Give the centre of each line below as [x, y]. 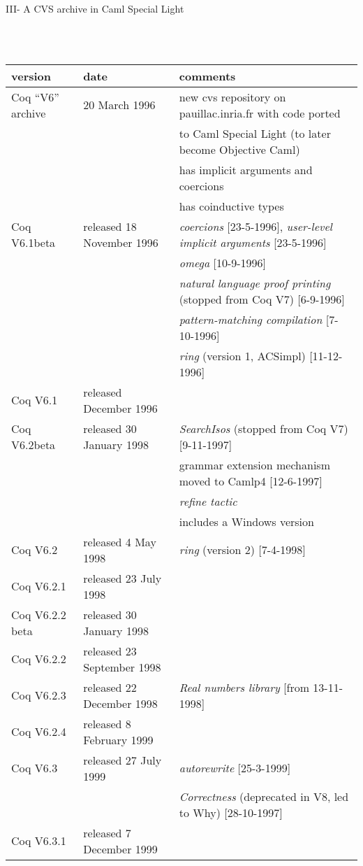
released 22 [110, 687]
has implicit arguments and [246, 169]
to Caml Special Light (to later [255, 133]
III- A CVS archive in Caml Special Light [95, 8]
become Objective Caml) [239, 149]
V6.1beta [34, 242]
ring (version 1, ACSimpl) [242, 355]
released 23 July [123, 578]
